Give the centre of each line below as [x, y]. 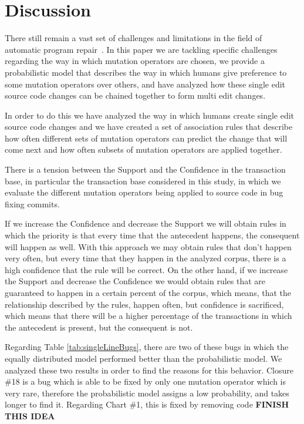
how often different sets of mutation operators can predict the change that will [146, 138]
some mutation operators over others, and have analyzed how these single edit [145, 84]
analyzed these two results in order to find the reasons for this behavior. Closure [149, 370]
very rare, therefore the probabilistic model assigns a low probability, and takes [147, 393]
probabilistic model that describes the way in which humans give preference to [146, 72]
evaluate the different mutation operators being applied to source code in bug [144, 192]
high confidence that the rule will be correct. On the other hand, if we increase [146, 269]
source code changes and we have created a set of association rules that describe [149, 127]
